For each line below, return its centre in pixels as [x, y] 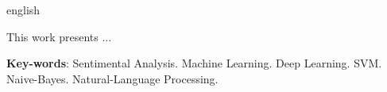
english [23, 10]
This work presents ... [59, 36]
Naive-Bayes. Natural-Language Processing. [112, 78]
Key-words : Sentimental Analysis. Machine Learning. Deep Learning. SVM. [194, 63]
